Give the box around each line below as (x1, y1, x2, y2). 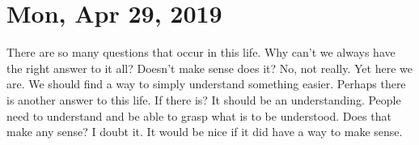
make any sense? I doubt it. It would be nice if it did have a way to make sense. (6, 123, 403, 140)
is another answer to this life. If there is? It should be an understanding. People (6, 91, 401, 108)
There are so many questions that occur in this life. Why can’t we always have (6, 44, 396, 61)
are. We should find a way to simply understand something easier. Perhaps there (6, 75, 406, 92)
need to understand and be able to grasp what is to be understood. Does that (6, 107, 391, 124)
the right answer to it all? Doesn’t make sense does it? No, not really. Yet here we (6, 59, 413, 76)
